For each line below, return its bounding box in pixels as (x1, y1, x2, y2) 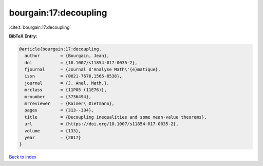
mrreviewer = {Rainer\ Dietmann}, (24, 101, 114, 107)
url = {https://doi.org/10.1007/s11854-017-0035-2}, (24, 121, 179, 127)
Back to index (9, 154, 37, 160)
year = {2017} (24, 135, 81, 140)
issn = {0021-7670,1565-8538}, (24, 74, 122, 79)
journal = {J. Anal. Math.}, (24, 80, 110, 86)
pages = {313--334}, (24, 108, 94, 113)
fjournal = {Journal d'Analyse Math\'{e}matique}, (24, 67, 161, 73)
